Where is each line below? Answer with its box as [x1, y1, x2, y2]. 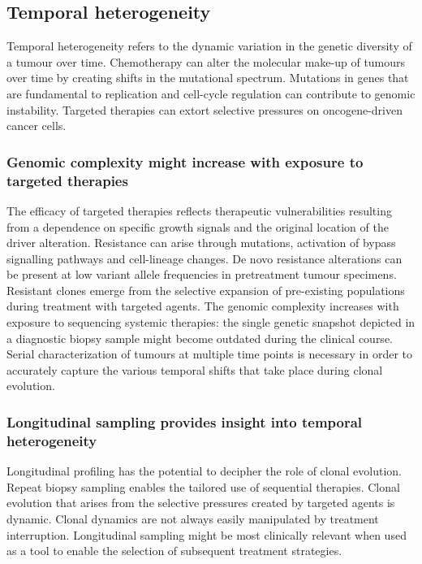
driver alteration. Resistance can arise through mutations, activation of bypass [6, 234, 396, 251]
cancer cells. [6, 117, 67, 134]
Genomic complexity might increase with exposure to [6, 151, 364, 171]
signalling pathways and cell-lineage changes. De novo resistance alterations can [6, 249, 403, 267]
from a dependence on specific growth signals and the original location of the [6, 218, 389, 235]
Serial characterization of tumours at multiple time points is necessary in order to [6, 345, 412, 362]
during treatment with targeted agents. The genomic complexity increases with [6, 297, 399, 315]
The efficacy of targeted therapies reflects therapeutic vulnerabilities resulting [6, 202, 392, 219]
